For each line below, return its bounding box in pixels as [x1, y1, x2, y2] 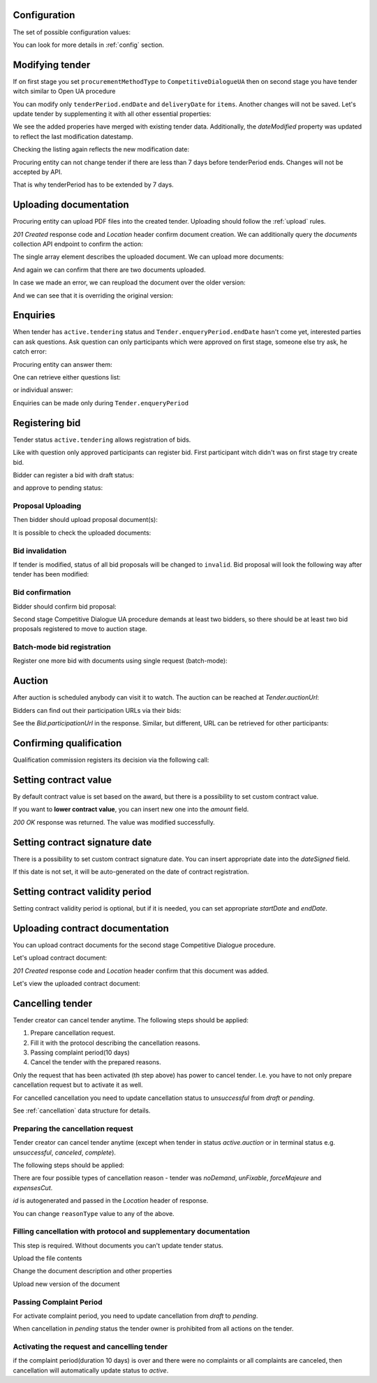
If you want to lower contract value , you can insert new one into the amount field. [13, 805, 249, 813]
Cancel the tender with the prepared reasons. [30, 1058, 161, 1066]
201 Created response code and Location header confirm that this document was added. [13, 966, 269, 975]
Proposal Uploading [13, 501, 82, 511]
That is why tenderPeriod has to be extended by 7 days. [13, 180, 174, 189]
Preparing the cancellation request [13, 1124, 134, 1134]
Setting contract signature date [13, 836, 152, 848]
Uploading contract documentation [13, 922, 169, 934]
